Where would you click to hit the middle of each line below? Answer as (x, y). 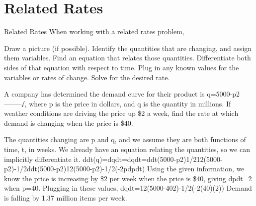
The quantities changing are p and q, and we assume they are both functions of (125, 139)
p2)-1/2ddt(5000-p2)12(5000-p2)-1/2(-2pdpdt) (75, 169)
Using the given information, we (196, 169)
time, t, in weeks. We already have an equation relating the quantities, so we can (127, 149)
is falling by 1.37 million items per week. (66, 198)
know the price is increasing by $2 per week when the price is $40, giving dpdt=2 (128, 178)
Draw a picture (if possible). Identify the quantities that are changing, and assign (128, 48)
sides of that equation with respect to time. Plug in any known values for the (122, 67)
